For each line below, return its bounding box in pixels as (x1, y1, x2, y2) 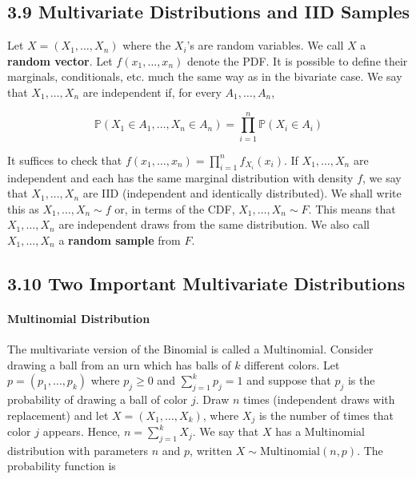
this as (7, 200, 39, 217)
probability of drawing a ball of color (7, 391, 188, 408)
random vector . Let (7, 52, 113, 69)
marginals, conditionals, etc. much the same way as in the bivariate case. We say (7, 68, 402, 85)
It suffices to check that (7, 151, 122, 168)
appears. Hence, (42, 423, 121, 440)
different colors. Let (244, 356, 340, 373)
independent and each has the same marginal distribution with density (7, 169, 354, 186)
